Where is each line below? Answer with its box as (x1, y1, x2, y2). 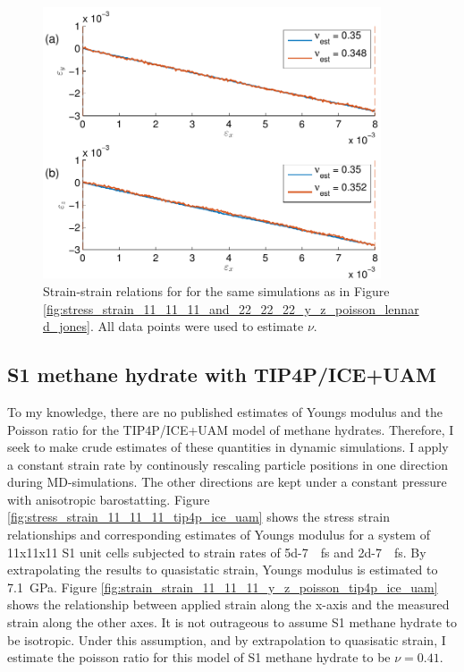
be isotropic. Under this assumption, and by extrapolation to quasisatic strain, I (7, 630, 446, 649)
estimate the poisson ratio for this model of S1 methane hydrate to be (7, 648, 391, 667)
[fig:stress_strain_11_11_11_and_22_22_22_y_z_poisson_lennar (43, 299, 419, 318)
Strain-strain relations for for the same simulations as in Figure (43, 281, 390, 300)
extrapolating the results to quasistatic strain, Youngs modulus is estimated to (7, 560, 438, 579)
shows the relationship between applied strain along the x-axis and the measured (7, 595, 450, 614)
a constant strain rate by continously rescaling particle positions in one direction (7, 455, 449, 473)
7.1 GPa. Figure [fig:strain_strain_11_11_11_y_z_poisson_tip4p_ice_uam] (7, 577, 438, 596)
